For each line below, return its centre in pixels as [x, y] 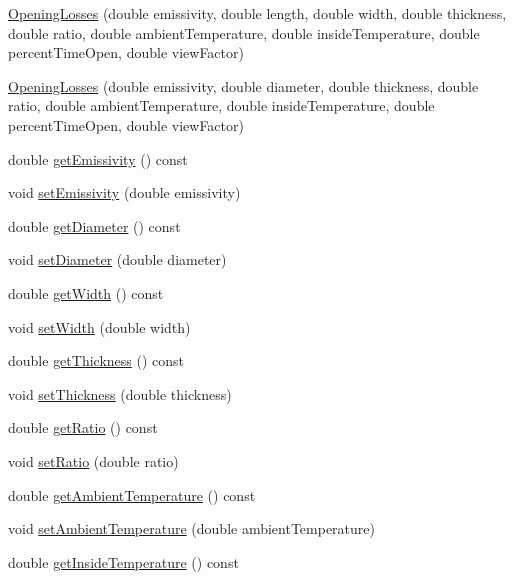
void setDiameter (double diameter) [117, 259]
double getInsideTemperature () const [123, 561]
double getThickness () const [96, 360]
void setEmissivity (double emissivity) [124, 192]
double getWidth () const [86, 292]
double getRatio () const [83, 427]
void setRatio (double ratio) [93, 460]
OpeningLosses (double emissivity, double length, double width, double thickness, [257, 13]
